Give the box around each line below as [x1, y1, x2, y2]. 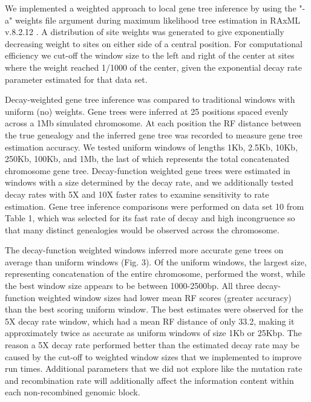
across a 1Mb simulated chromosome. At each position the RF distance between [5, 117, 301, 129]
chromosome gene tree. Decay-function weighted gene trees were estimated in [5, 164, 290, 177]
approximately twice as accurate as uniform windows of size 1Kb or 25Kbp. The [5, 326, 302, 339]
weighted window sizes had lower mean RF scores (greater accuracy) [38, 291, 292, 303]
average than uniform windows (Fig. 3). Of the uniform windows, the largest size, [5, 255, 307, 268]
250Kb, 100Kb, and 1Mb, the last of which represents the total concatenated [5, 152, 290, 165]
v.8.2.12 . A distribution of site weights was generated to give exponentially [5, 25, 284, 38]
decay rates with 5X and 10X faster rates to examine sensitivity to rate [5, 187, 269, 200]
